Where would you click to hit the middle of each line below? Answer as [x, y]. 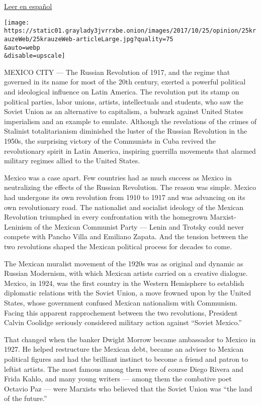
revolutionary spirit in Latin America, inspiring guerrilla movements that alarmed [130, 150]
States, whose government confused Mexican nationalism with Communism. [121, 302]
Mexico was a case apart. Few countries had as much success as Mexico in [118, 177]
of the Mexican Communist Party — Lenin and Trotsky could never [139, 226]
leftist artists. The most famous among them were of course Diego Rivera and [124, 369]
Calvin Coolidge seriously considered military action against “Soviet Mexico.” [123, 322]
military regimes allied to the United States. [72, 161]
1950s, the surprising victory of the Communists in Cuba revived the [110, 141]
